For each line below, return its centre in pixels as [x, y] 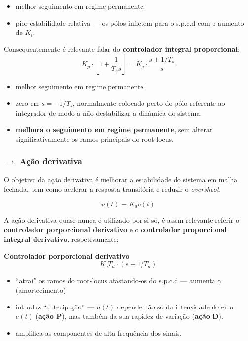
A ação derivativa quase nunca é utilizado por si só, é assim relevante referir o [122, 220]
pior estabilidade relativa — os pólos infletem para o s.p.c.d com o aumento [130, 22]
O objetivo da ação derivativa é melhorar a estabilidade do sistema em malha [121, 179]
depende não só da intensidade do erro [175, 306]
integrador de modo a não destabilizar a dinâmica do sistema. [109, 113]
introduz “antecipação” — [55, 306]
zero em [27, 103]
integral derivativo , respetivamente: [61, 239]
